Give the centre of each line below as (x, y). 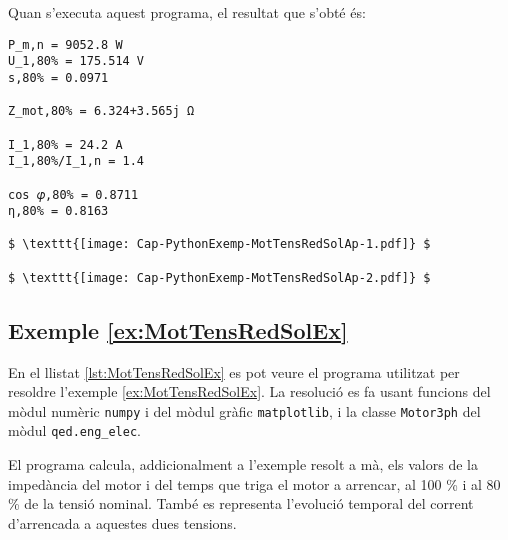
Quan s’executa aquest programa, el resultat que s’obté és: (187, 12)
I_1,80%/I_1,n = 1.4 (76, 161)
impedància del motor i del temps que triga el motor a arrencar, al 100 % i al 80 (254, 483)
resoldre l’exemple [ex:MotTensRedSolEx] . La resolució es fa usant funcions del (249, 391)
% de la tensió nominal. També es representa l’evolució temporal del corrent (241, 503)
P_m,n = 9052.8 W (65, 44)
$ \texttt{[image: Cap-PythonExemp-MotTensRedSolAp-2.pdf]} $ (219, 277)
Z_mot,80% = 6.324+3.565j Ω (101, 111)
